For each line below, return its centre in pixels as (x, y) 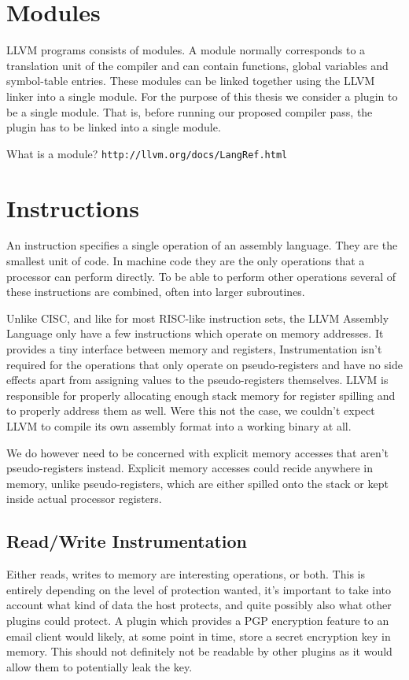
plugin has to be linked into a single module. (114, 127)
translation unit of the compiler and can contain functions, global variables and (197, 65)
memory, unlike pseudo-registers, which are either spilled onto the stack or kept (197, 483)
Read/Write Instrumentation (127, 541)
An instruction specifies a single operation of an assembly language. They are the (202, 245)
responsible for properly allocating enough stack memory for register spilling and (201, 395)
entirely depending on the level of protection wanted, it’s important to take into (199, 589)
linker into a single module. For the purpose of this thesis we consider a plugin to (202, 96)
